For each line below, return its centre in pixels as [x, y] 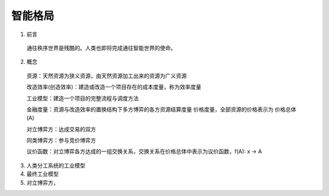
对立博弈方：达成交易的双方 [61, 129]
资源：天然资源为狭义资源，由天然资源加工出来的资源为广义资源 [107, 76]
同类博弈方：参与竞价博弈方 [61, 140]
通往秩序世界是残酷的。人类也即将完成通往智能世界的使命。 [101, 48]
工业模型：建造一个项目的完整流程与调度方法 [83, 98]
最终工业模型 [43, 174]
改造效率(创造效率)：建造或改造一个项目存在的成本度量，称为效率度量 [114, 87]
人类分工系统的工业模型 [56, 165]
